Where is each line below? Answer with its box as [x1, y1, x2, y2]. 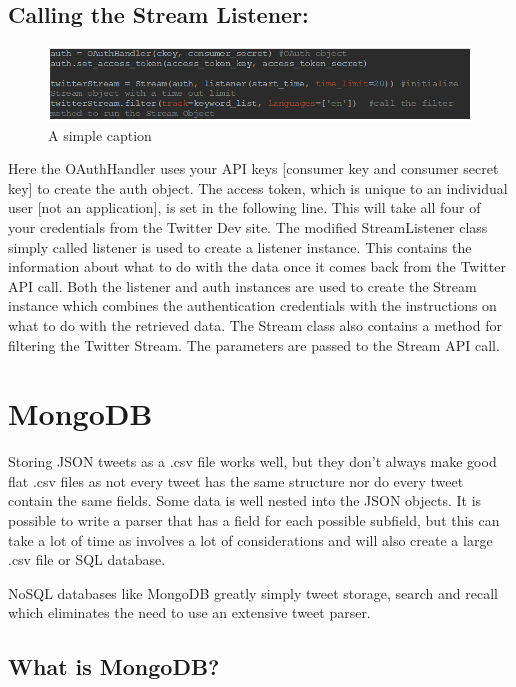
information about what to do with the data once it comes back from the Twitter [8, 256, 506, 277]
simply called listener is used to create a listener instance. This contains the [8, 236, 472, 257]
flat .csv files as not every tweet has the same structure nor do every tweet [8, 470, 464, 491]
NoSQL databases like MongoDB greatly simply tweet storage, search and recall [8, 582, 498, 603]
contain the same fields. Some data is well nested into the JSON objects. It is [8, 490, 482, 511]
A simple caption [48, 124, 152, 145]
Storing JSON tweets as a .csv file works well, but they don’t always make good [8, 451, 497, 472]
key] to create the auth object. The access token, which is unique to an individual [8, 177, 508, 198]
